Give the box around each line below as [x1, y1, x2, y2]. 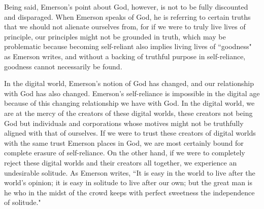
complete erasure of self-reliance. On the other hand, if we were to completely [4, 147, 245, 158]
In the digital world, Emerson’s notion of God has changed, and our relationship [4, 78, 254, 89]
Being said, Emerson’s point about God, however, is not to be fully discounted [4, 2, 248, 12]
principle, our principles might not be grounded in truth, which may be [4, 31, 226, 41]
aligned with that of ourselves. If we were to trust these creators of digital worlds [4, 128, 256, 138]
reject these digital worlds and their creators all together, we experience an [4, 157, 237, 168]
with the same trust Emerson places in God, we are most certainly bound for [4, 137, 244, 148]
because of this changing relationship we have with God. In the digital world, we [4, 98, 255, 108]
